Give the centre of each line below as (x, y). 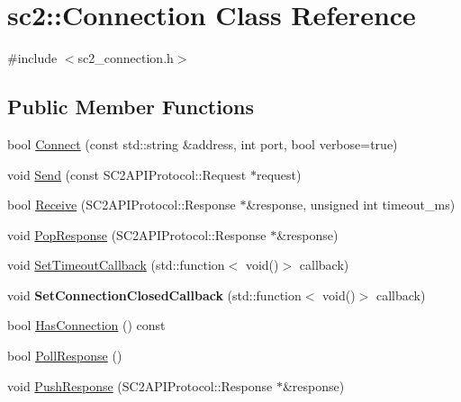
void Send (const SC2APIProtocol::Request (127, 174)
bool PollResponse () (65, 356)
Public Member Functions (131, 107)
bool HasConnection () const (86, 325)
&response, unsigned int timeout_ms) (351, 205)
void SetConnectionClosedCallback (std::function (154, 295)
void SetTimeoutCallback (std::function (116, 265)
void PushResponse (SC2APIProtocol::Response (140, 385)
